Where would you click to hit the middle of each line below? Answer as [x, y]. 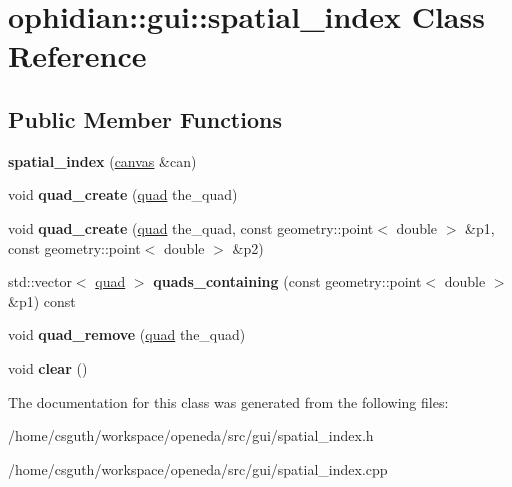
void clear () [48, 367]
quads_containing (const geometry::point [287, 281]
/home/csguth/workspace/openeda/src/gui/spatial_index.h [191, 435]
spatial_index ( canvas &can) [102, 160]
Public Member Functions [145, 118]
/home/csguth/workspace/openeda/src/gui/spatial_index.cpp [198, 468]
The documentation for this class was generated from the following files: [228, 401]
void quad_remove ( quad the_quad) [127, 334]
